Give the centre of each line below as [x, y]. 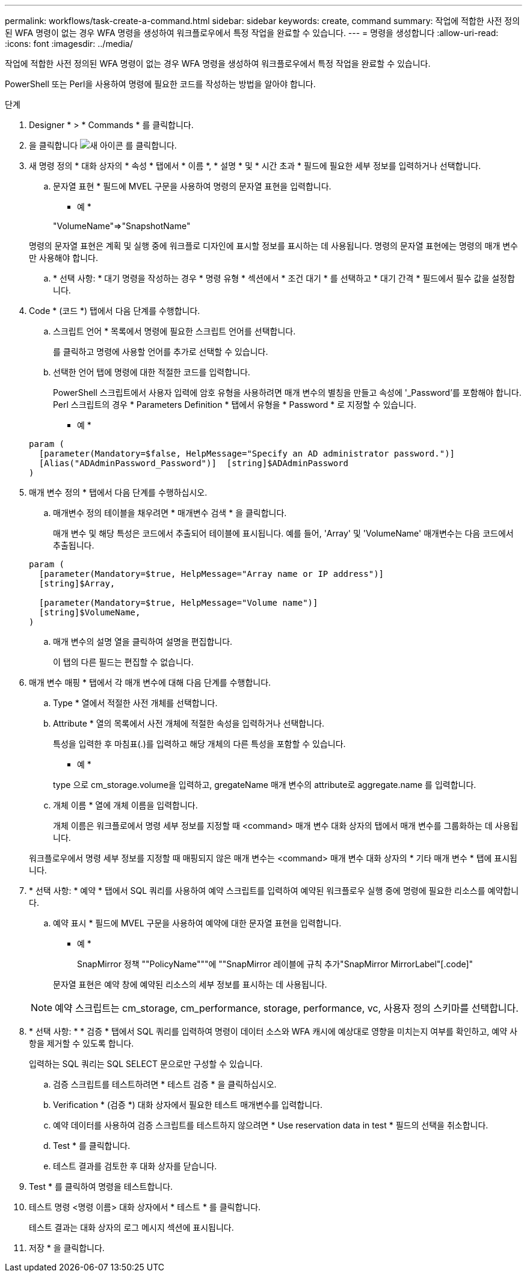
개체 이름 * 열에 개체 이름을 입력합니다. [125, 805]
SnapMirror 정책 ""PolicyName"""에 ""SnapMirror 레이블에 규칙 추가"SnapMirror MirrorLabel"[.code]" [275, 964]
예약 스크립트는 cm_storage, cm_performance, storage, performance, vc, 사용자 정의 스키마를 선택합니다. [287, 1008]
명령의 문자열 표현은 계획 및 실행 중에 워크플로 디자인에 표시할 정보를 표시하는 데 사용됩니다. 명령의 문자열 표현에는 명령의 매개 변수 [274, 246]
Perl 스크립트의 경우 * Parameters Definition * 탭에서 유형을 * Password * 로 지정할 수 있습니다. [235, 405]
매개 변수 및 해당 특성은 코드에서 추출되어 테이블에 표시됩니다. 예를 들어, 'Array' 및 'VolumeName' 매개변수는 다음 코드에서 [283, 533]
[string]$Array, [77, 583]
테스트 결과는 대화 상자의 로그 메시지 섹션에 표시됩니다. [131, 1227]
